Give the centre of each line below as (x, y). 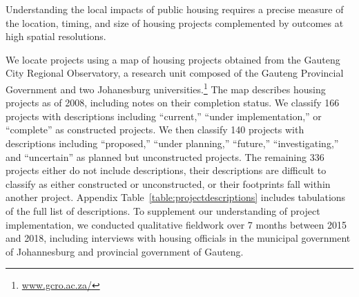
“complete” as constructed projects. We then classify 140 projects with (155, 130)
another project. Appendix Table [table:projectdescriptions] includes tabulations (176, 197)
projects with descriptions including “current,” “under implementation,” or (164, 116)
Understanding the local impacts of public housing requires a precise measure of (175, 9)
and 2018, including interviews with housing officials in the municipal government (178, 238)
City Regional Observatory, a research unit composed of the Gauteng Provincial (175, 73)
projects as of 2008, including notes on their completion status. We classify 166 (173, 103)
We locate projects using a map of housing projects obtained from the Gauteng (173, 59)
